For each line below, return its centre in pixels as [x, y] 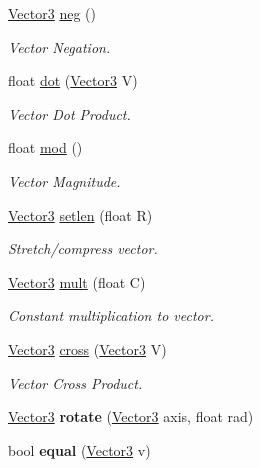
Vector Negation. [59, 46]
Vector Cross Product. [75, 382]
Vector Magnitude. [64, 180]
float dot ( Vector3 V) [73, 80]
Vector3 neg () [52, 13]
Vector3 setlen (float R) [80, 214]
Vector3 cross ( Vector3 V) [87, 348]
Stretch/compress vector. [83, 248]
